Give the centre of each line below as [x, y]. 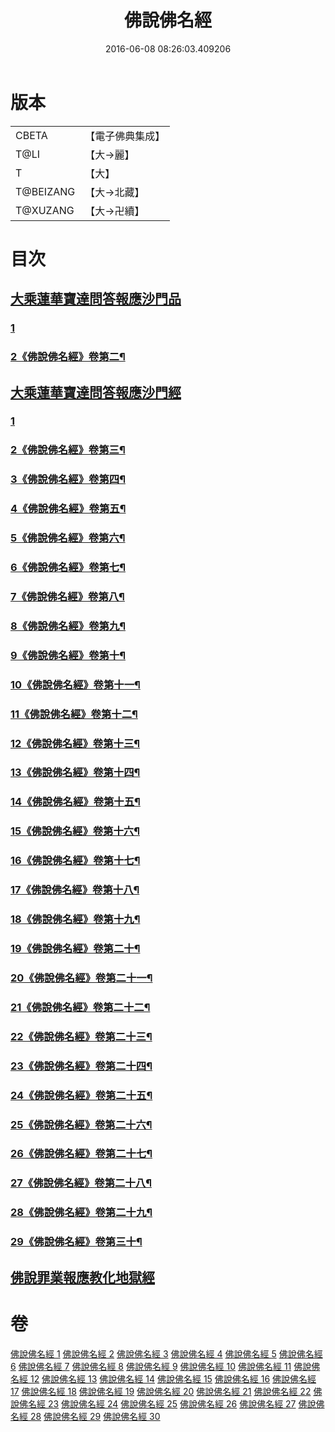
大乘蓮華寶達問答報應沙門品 [96, 299]
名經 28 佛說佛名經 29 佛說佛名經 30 [85, 1416]
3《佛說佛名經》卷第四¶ [68, 479]
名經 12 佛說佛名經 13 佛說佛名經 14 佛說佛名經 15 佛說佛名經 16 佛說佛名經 [163, 1378]
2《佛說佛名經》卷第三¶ [68, 450]
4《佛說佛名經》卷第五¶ [68, 509]
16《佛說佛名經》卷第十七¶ [75, 861]
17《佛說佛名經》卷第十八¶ [75, 890]
